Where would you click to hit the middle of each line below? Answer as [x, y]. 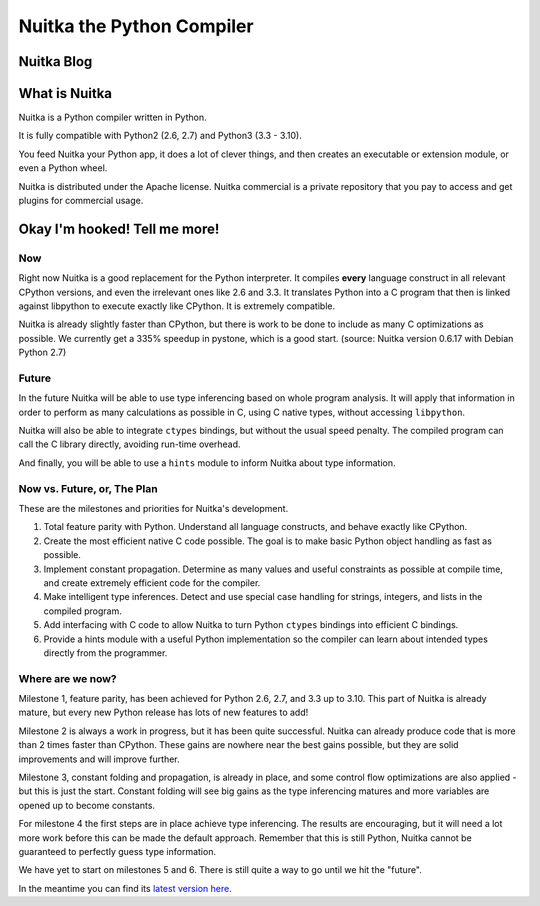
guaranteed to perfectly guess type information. [117, 851]
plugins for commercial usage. [81, 201]
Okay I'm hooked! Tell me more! [119, 228]
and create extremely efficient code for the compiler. [152, 582]
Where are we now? [67, 678]
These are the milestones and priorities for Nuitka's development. [153, 508]
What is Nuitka [65, 93]
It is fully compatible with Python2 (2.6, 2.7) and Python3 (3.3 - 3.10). [160, 136]
